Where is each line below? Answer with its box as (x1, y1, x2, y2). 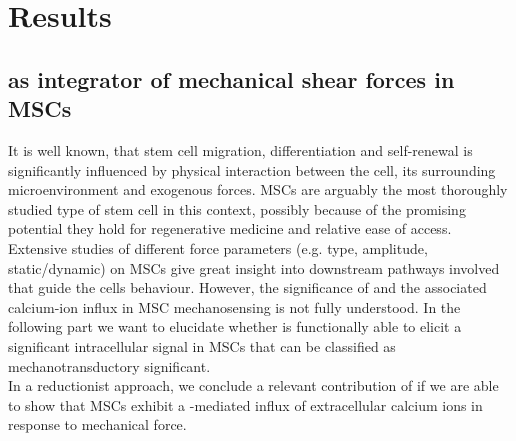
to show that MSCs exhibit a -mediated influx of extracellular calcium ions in (8, 394, 483, 415)
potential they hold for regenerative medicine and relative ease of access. (8, 218, 452, 239)
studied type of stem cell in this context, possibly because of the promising (8, 198, 466, 219)
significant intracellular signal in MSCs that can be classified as (8, 335, 396, 356)
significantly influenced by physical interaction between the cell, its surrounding (8, 159, 496, 180)
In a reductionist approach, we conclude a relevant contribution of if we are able (8, 375, 499, 396)
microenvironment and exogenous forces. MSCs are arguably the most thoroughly (8, 179, 508, 200)
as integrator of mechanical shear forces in (8, 63, 455, 94)
